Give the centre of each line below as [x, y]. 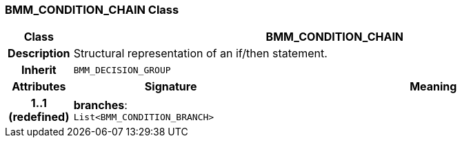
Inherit [39, 70]
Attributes [39, 87]
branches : [100, 105]
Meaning [433, 87]
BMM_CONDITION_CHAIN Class [92, 10]
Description [39, 54]
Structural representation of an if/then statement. [200, 54]
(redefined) [39, 117]
